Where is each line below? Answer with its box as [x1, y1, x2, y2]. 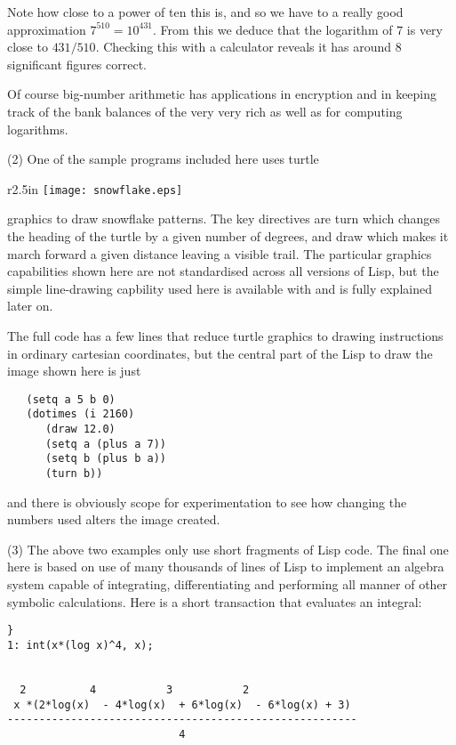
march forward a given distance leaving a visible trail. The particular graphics [7, 244, 432, 263]
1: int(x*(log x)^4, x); [7, 638, 154, 652]
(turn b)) [44, 467, 103, 481]
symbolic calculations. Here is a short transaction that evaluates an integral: [7, 592, 422, 611]
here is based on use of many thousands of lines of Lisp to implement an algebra [7, 557, 444, 576]
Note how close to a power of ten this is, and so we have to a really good [7, 3, 404, 20]
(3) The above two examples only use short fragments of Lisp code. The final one [7, 539, 449, 558]
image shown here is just [7, 361, 141, 380]
